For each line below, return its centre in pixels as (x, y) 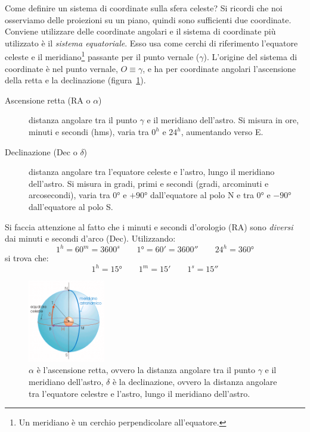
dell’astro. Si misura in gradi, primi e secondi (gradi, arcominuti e (149, 183)
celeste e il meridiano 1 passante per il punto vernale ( (102, 56)
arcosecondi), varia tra (69, 195)
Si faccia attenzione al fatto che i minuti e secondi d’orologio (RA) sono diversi (149, 226)
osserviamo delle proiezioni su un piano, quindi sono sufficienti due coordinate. (148, 19)
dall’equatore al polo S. (71, 206)
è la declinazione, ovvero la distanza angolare (195, 381)
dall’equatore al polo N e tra (202, 195)
